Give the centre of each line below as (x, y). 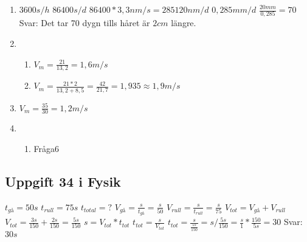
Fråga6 (47, 149)
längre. (184, 23)
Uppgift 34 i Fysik (63, 181)
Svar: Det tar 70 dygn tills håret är (85, 23)
